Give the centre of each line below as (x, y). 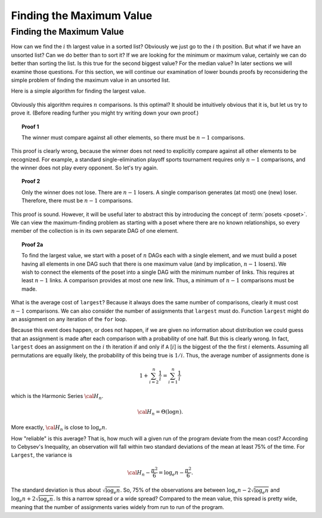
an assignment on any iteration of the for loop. (69, 319)
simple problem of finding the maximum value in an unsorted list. (91, 80)
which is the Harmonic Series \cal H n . (57, 397)
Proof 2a (32, 244)
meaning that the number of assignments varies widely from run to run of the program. (118, 507)
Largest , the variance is (42, 455)
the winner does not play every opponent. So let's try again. (84, 168)
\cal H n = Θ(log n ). (160, 412)
